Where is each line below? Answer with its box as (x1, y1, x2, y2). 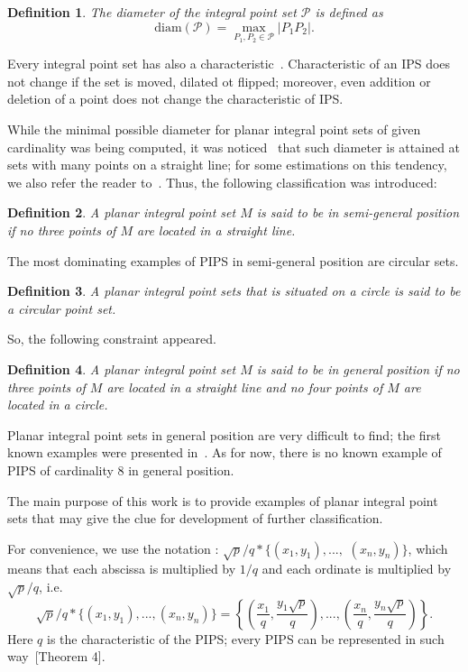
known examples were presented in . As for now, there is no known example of (7, 443, 442, 462)
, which (408, 539, 448, 557)
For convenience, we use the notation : (7, 539, 219, 557)
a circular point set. (7, 299, 116, 318)
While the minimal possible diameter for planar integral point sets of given (7, 120, 421, 138)
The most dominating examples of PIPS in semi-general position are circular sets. (7, 251, 459, 270)
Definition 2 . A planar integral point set (7, 203, 236, 222)
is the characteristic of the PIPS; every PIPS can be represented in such (47, 629, 445, 648)
